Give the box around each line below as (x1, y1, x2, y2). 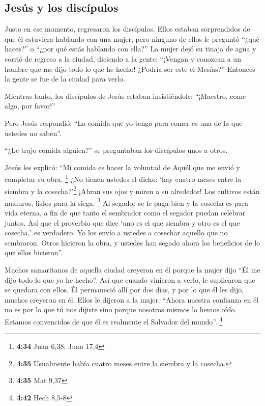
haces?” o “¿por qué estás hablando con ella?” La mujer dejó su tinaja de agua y (5, 43, 256, 54)
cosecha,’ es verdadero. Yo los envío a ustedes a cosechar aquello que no (5, 227, 228, 238)
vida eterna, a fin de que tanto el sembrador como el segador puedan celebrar (5, 207, 246, 218)
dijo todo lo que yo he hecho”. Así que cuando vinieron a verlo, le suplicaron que (5, 274, 255, 285)
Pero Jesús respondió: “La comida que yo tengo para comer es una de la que (5, 117, 243, 128)
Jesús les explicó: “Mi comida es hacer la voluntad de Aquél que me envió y (5, 161, 240, 172)
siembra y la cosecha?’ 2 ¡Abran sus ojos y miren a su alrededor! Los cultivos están (5, 184, 260, 196)
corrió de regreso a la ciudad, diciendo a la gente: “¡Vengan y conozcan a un (5, 53, 241, 64)
